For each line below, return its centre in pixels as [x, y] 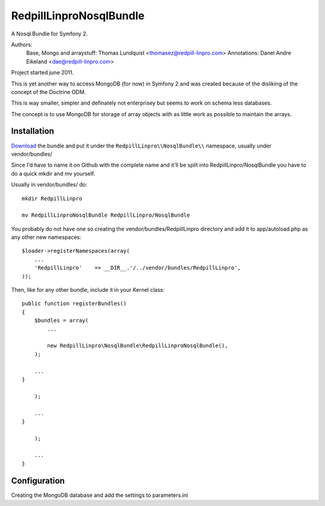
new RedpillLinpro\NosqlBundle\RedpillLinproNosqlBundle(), [138, 346]
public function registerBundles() [74, 304]
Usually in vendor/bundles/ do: [49, 185]
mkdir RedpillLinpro [52, 198]
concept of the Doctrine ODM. [49, 92]
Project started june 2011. [42, 73]
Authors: [22, 45]
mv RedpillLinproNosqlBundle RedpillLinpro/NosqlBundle [106, 215]
